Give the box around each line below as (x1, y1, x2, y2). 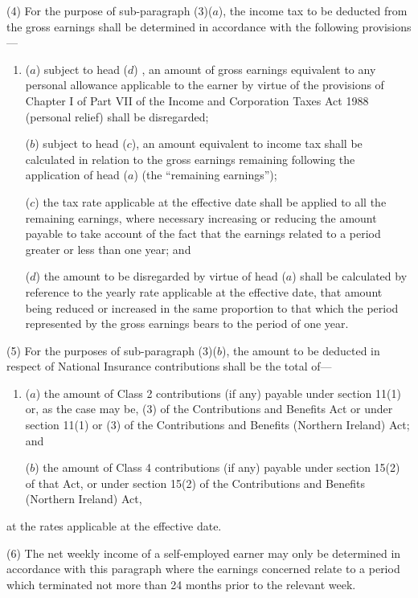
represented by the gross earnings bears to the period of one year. (25, 315, 349, 332)
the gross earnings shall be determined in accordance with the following (6, 18, 359, 35)
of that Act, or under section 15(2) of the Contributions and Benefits (25, 474, 365, 491)
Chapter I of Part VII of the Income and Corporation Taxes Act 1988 (25, 92, 369, 109)
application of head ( (25, 166, 128, 183)
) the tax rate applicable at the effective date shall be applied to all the (35, 193, 387, 210)
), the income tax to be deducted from (218, 2, 408, 18)
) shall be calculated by (292, 268, 408, 285)
